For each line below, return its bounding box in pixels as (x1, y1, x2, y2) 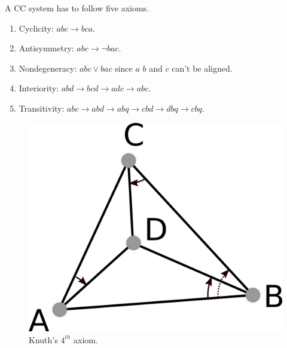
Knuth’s (29, 333, 58, 346)
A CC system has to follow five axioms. (5, 2, 149, 14)
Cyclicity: (19, 21, 54, 34)
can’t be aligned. (172, 61, 233, 74)
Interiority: (19, 82, 59, 94)
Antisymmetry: (19, 42, 74, 54)
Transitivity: (19, 101, 65, 114)
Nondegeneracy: (19, 61, 77, 74)
